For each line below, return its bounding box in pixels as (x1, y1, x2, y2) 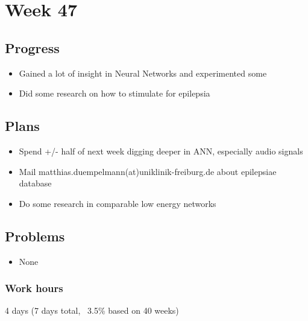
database (19, 177, 52, 189)
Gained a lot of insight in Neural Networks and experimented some (19, 66, 267, 79)
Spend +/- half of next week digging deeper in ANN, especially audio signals (19, 144, 303, 157)
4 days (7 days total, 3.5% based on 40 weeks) (5, 304, 179, 317)
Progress (5, 38, 60, 57)
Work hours (5, 281, 63, 296)
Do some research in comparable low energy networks (19, 197, 216, 209)
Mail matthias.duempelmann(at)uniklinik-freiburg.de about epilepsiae (19, 165, 277, 177)
